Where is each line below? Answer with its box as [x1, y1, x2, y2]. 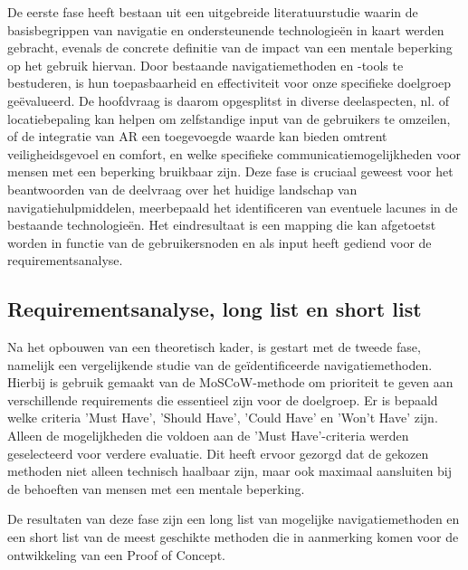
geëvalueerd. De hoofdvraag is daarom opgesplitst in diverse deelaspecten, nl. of [7, 90, 450, 109]
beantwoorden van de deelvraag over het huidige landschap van [7, 179, 358, 198]
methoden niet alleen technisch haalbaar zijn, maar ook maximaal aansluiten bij [7, 461, 453, 480]
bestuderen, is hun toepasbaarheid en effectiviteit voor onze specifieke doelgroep [7, 73, 452, 92]
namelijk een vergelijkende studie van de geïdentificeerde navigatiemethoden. [7, 355, 433, 374]
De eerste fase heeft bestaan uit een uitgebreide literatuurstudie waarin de [7, 3, 418, 21]
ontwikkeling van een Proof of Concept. [7, 545, 225, 564]
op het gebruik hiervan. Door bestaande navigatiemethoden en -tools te [7, 55, 404, 74]
